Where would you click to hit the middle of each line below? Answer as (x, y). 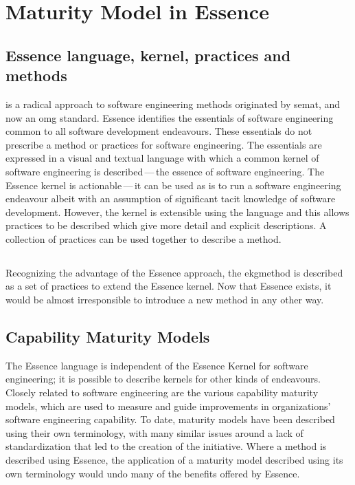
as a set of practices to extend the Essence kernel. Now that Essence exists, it (169, 286)
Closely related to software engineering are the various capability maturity (162, 392)
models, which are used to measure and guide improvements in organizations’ (168, 406)
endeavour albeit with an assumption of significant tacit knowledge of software (171, 198)
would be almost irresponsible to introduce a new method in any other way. (165, 300)
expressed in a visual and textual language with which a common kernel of (162, 158)
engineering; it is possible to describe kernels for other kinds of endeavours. (163, 379)
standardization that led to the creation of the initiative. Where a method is (166, 446)
